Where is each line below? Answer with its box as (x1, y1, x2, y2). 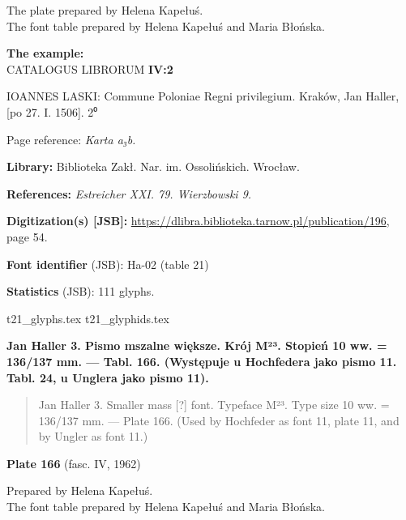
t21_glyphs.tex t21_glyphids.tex (6, 309, 169, 326)
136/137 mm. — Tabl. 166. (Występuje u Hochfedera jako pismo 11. (6, 352, 397, 369)
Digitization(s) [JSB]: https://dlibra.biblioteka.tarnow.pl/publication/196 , (6, 212, 390, 229)
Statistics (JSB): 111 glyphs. (6, 283, 155, 300)
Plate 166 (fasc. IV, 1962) (6, 454, 141, 471)
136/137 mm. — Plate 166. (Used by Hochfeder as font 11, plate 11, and (38, 411, 400, 428)
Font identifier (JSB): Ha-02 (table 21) (6, 255, 209, 272)
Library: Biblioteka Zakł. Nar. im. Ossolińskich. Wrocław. (6, 158, 300, 175)
